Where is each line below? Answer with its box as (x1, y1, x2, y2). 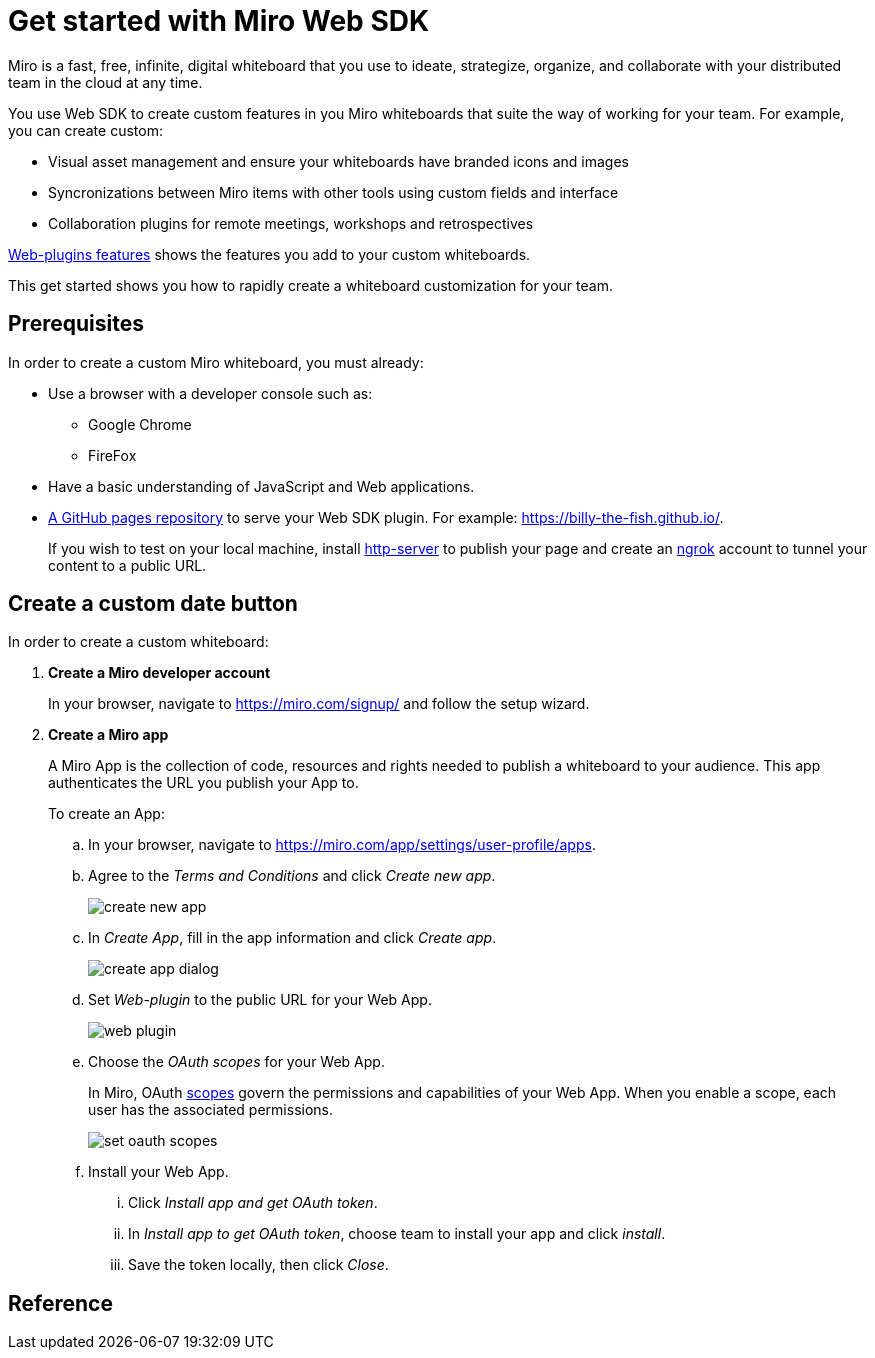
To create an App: (48, 805, 165, 823)
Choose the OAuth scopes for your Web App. (88, 1053, 385, 1071)
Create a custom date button (8, 591, 298, 617)
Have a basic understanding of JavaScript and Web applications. (48, 477, 475, 495)
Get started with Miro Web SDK (8, 4, 430, 38)
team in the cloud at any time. (8, 73, 203, 91)
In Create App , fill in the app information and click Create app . (88, 929, 497, 947)
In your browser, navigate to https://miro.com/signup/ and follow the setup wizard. (48, 695, 590, 713)
